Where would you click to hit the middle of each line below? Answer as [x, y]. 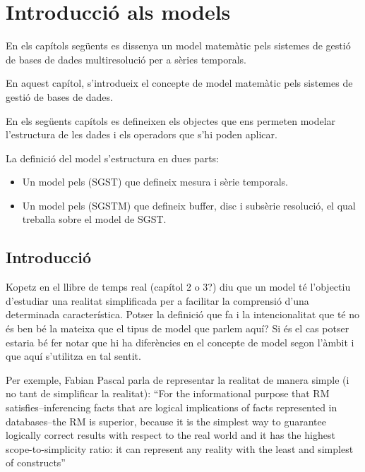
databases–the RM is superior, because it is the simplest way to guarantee [166, 421]
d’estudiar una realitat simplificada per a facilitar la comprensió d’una [157, 300]
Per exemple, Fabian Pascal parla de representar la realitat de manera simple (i [178, 379]
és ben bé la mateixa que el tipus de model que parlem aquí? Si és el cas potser [178, 328]
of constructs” [36, 462]
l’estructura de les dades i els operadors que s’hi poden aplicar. [142, 134]
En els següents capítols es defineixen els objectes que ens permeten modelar [171, 120]
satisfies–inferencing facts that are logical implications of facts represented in [172, 407]
